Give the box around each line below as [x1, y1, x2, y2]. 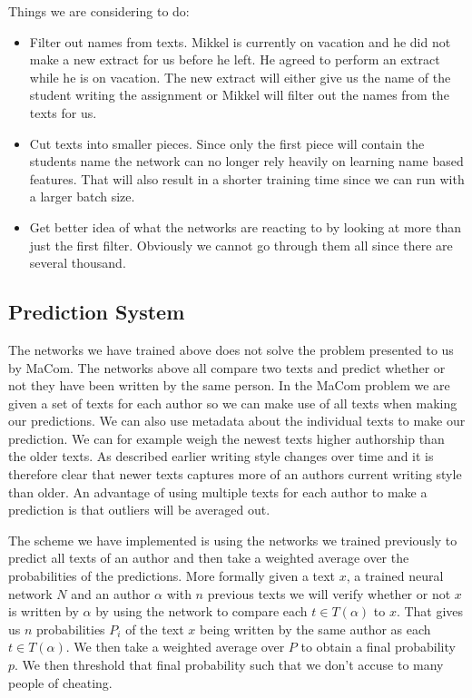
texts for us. [29, 103, 97, 122]
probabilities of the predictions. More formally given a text [8, 566, 336, 585]
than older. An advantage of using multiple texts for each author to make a [8, 482, 428, 501]
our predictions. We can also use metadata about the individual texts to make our [8, 411, 466, 430]
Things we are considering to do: [8, 2, 190, 20]
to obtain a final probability [300, 637, 456, 656]
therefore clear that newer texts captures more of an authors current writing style [8, 465, 462, 484]
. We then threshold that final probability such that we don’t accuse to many [15, 655, 444, 674]
